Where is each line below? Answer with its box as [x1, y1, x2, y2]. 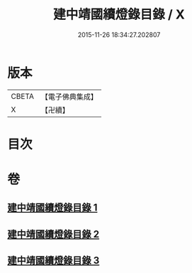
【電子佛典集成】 [40, 92, 98, 102]
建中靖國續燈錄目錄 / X [52, 6, 186, 23]
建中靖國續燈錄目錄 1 [7, 202, 98, 214]
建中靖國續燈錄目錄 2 [7, 228, 100, 240]
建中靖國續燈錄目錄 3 [7, 255, 100, 267]
